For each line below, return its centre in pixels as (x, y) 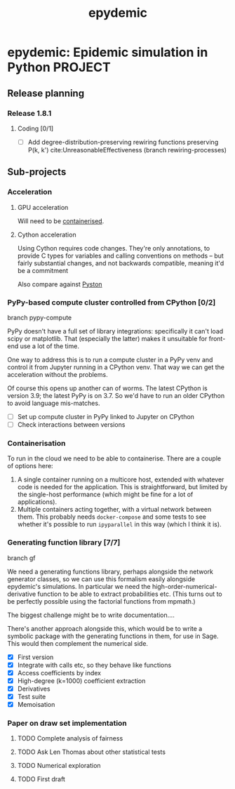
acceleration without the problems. (58, 374)
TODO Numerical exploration (59, 766)
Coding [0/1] (35, 128)
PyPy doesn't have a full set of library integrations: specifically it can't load (115, 331)
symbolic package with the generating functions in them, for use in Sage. (113, 636)
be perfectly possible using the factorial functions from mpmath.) (101, 601)
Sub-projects (37, 172)
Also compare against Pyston (60, 284)
